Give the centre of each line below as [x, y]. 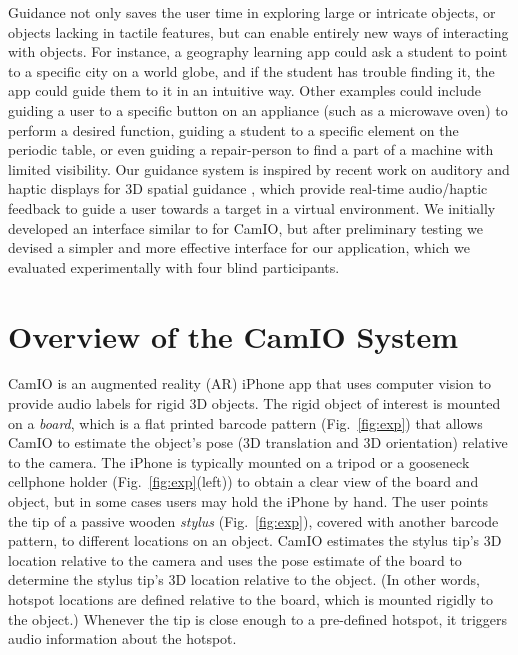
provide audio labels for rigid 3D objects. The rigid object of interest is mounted [254, 403]
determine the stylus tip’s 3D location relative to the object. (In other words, [244, 579]
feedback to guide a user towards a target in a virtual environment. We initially [252, 207]
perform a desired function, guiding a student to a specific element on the [233, 129]
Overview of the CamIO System [233, 335]
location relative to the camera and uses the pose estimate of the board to [235, 559]
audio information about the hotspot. [122, 638]
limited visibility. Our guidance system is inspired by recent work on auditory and [259, 168]
